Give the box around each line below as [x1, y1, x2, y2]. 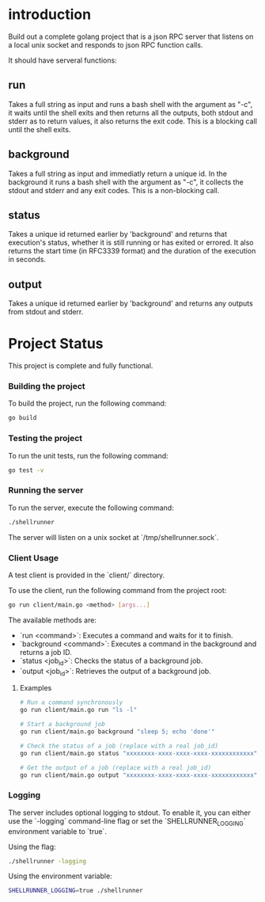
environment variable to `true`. [8, 826, 107, 836]
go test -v [8, 466, 44, 474]
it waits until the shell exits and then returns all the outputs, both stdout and [8, 108, 253, 117]
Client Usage [8, 552, 59, 563]
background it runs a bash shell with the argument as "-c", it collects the [8, 177, 244, 187]
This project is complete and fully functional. [8, 361, 153, 371]
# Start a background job [19, 721, 105, 729]
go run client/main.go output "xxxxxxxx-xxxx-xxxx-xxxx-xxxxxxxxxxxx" [19, 771, 258, 779]
